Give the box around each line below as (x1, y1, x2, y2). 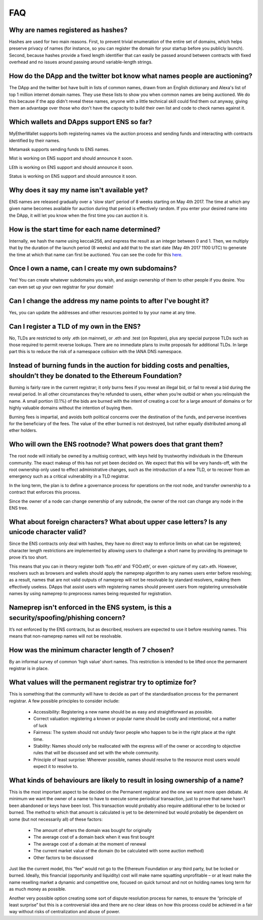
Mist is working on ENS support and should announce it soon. (9, 155, 133, 161)
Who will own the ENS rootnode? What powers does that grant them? (9, 440, 224, 449)
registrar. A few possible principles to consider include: (9, 698, 120, 704)
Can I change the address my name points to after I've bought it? (9, 297, 209, 305)
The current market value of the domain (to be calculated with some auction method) (33, 848, 204, 854)
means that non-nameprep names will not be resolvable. (9, 633, 123, 639)
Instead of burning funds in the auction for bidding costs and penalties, (9, 361, 230, 370)
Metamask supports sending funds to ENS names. (9, 147, 110, 152)
